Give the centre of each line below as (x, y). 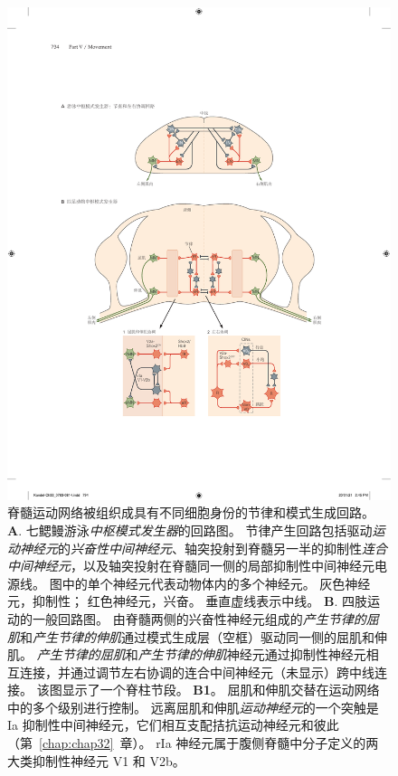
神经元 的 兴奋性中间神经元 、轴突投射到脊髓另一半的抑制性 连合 (203, 548)
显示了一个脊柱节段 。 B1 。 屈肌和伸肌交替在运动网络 (221, 690)
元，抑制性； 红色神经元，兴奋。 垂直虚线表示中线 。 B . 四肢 (188, 601)
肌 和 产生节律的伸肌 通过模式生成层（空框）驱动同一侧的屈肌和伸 (197, 636)
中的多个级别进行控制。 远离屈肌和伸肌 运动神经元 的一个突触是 (193, 707)
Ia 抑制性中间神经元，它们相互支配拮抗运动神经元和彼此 (173, 725)
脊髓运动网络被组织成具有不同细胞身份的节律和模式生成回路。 (191, 512)
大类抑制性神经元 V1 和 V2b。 (96, 760)
